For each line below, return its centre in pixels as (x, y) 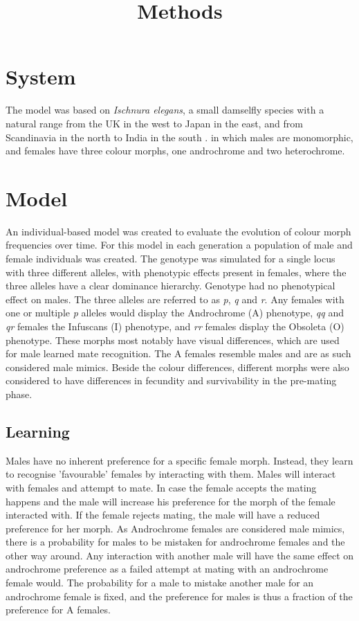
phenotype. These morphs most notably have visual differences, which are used (173, 340)
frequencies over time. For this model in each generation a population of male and (179, 245)
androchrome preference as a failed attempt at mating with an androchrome (167, 569)
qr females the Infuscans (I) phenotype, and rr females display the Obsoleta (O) (175, 326)
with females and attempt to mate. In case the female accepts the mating (161, 487)
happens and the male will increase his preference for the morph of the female (171, 501)
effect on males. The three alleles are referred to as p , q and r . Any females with (175, 299)
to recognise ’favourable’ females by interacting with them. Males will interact (171, 474)
